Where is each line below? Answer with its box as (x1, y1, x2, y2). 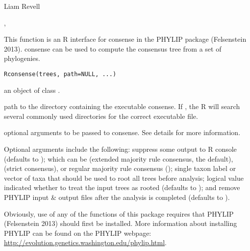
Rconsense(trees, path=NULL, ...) (4, 70, 117, 78)
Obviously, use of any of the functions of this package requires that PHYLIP (4, 208, 234, 219)
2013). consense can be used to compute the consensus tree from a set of (4, 43, 222, 54)
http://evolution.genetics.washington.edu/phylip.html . (4, 237, 167, 248)
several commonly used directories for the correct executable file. (4, 111, 198, 121)
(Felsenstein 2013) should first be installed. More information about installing (4, 218, 237, 228)
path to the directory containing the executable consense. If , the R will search (4, 101, 240, 112)
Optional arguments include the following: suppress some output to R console (4, 144, 237, 154)
